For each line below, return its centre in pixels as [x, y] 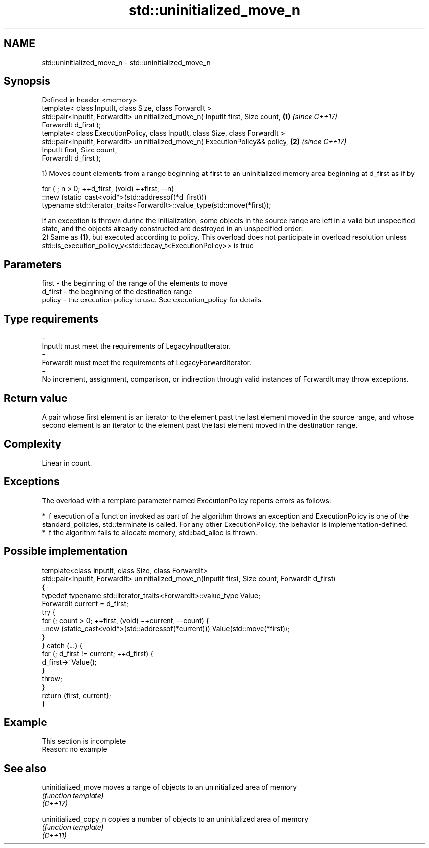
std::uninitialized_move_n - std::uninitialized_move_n [126, 62]
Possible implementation [66, 551]
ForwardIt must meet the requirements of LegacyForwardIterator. [147, 363]
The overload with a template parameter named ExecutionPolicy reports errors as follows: [186, 500]
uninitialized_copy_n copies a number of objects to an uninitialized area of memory [175, 819]
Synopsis [27, 81]
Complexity [33, 444]
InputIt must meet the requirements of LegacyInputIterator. [136, 346]
